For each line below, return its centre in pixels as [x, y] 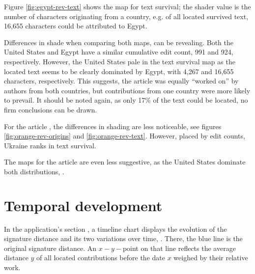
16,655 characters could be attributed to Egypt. [76, 26]
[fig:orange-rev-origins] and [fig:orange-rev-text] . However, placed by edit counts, [125, 136]
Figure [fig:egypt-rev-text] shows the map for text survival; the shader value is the [127, 6]
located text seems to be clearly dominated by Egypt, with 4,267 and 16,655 [119, 71]
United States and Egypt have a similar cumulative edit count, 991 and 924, [119, 52]
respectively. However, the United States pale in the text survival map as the [120, 61]
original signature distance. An [50, 248]
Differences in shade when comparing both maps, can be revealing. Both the [119, 42]
